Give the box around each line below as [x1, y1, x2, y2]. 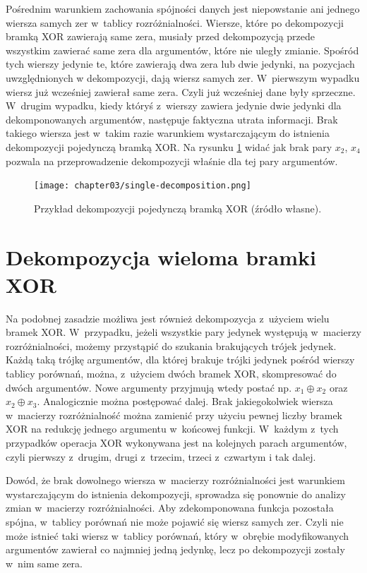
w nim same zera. [6, 555, 83, 570]
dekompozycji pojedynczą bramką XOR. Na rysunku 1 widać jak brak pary [6, 139, 332, 154]
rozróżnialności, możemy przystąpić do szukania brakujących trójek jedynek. [6, 338, 337, 353]
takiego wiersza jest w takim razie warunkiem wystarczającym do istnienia [6, 126, 330, 140]
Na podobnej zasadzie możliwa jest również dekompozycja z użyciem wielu [6, 310, 330, 325]
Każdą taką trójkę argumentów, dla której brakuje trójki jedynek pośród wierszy [6, 352, 355, 367]
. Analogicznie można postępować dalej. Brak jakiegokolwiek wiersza [37, 394, 333, 409]
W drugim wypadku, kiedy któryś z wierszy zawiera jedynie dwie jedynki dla [6, 98, 342, 113]
